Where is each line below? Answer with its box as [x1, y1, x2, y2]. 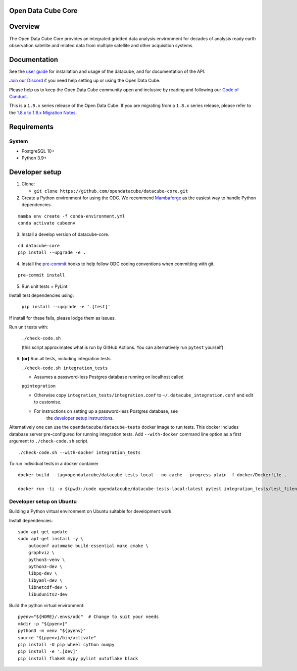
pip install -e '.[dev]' [18, 649, 78, 654]
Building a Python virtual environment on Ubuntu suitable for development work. [9, 508, 173, 514]
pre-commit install [18, 273, 65, 278]
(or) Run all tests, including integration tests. [21, 356, 112, 362]
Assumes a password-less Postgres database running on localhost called [34, 374, 184, 380]
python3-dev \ [28, 564, 63, 569]
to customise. [34, 399, 62, 405]
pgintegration [21, 383, 56, 389]
